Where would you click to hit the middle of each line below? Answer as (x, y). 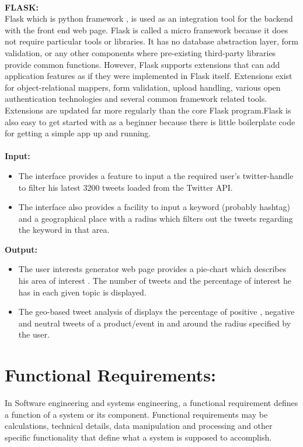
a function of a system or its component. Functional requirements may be (136, 414)
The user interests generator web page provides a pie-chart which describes (152, 269)
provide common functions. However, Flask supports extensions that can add (142, 64)
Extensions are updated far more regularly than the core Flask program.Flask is (148, 110)
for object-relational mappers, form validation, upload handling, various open (143, 87)
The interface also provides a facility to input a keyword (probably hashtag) (154, 207)
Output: (21, 249)
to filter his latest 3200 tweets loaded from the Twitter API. (126, 187)
